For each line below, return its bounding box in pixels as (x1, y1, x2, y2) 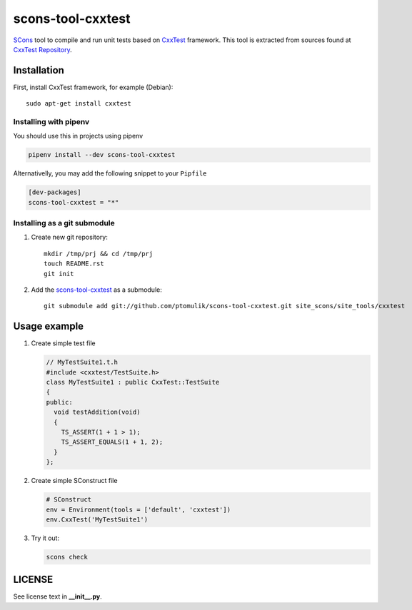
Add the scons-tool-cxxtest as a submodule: (31, 285, 162, 294)
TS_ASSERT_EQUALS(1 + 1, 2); (61, 438, 164, 446)
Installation (13, 64, 64, 76)
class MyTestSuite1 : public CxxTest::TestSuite (46, 378, 220, 387)
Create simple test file (31, 339, 96, 347)
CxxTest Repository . (13, 45, 72, 54)
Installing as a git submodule (13, 218, 116, 228)
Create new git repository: (31, 233, 109, 242)
